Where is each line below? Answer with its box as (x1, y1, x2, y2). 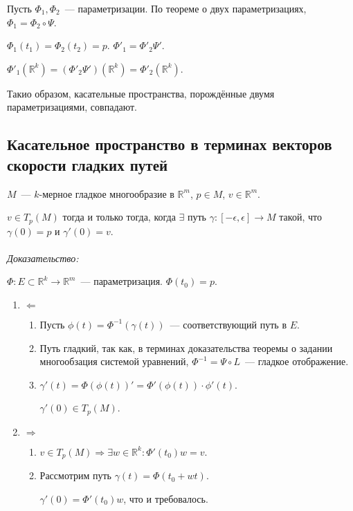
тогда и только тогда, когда (62, 210, 176, 224)
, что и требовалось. (123, 491, 208, 505)
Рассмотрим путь (39, 468, 111, 483)
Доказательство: (7, 250, 79, 265)
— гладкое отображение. (244, 354, 349, 369)
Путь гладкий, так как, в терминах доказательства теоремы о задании (39, 340, 333, 355)
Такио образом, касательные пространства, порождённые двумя (7, 86, 275, 100)
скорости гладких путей (7, 154, 168, 175)
